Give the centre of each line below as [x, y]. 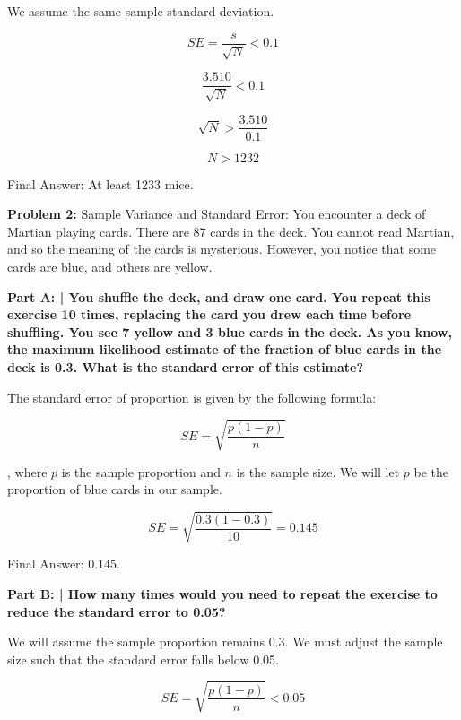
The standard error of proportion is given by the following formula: [192, 397]
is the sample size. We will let [318, 471]
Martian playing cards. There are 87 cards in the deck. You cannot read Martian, [231, 231]
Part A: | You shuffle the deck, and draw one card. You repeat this [219, 296]
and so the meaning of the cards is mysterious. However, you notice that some [222, 249]
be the [431, 471]
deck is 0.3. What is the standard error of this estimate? [186, 366]
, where [27, 471]
